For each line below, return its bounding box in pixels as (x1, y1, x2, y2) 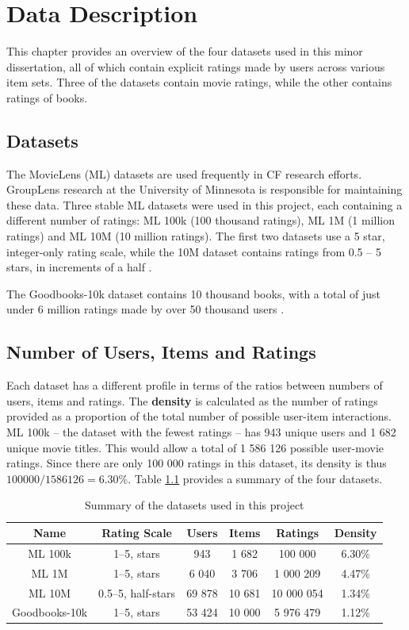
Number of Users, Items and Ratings (6, 340, 316, 364)
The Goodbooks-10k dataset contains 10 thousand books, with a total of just (6, 285, 380, 302)
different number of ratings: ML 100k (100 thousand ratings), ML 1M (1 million (6, 212, 396, 229)
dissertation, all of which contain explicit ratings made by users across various (6, 58, 385, 75)
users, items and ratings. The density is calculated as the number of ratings (6, 392, 378, 409)
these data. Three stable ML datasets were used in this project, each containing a (6, 196, 403, 213)
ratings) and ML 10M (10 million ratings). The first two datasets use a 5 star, (6, 228, 385, 244)
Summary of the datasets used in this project (85, 497, 304, 513)
